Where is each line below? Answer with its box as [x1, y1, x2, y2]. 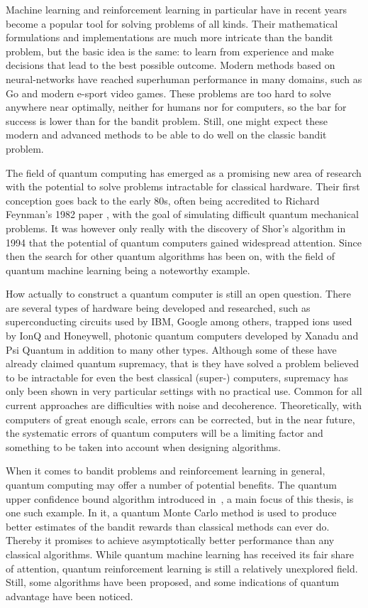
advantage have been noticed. [6, 588, 133, 603]
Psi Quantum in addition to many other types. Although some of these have [6, 342, 337, 357]
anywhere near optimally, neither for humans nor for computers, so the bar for [6, 99, 347, 114]
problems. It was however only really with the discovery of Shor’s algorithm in [6, 220, 346, 235]
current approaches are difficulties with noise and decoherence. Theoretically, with [6, 398, 362, 413]
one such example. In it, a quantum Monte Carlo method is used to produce [6, 505, 337, 520]
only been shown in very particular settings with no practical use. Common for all [6, 384, 362, 398]
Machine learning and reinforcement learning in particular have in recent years [6, 2, 347, 16]
